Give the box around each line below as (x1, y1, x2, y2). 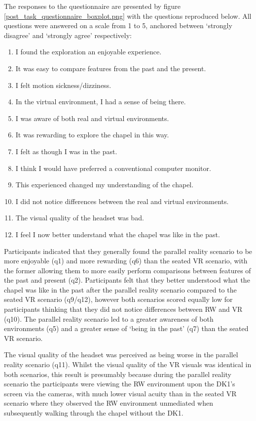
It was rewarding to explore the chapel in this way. (15, 129, 169, 140)
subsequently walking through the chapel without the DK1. (4, 408, 183, 418)
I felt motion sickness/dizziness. (15, 80, 111, 90)
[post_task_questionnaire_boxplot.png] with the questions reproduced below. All (4, 10, 252, 21)
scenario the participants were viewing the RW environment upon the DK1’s (4, 379, 235, 389)
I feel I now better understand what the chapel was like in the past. (15, 229, 220, 239)
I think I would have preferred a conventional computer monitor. (15, 163, 211, 173)
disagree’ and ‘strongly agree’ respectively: (4, 30, 132, 40)
